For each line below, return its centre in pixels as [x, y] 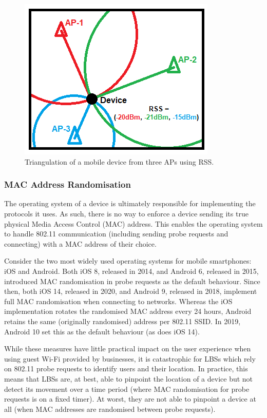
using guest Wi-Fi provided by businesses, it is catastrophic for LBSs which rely [130, 358]
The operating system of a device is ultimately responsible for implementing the [130, 203]
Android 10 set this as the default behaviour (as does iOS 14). [102, 331]
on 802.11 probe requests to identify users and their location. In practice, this [126, 369]
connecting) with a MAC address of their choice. [80, 243]
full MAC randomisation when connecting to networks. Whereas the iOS [118, 301]
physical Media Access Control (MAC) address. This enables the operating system [133, 223]
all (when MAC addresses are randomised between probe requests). [110, 409]
